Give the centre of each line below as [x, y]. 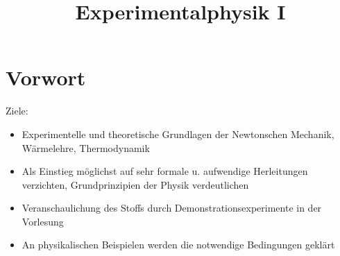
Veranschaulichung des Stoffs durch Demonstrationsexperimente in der [172, 208]
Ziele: [17, 111]
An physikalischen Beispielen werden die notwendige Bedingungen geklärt [178, 245]
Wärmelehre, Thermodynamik [86, 147]
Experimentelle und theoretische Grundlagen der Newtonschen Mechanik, [178, 134]
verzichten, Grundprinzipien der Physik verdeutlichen [135, 184]
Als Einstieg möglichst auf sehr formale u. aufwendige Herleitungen [165, 171]
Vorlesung [43, 221]
